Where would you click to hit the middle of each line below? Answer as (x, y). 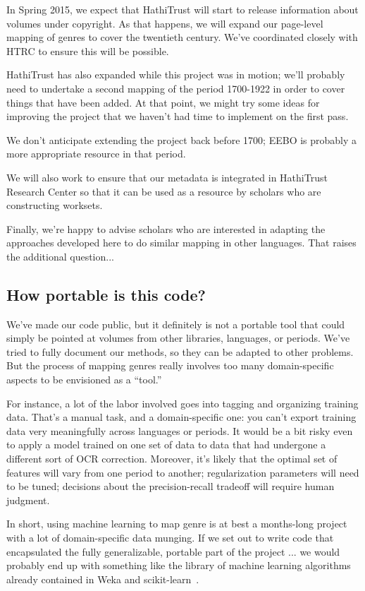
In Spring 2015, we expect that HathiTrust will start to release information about (182, 9)
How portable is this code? (106, 294)
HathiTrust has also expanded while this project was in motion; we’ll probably (176, 74)
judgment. (28, 500)
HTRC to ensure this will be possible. (88, 50)
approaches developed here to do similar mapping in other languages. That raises (181, 243)
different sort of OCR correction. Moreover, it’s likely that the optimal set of (172, 459)
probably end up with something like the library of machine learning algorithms (179, 565)
